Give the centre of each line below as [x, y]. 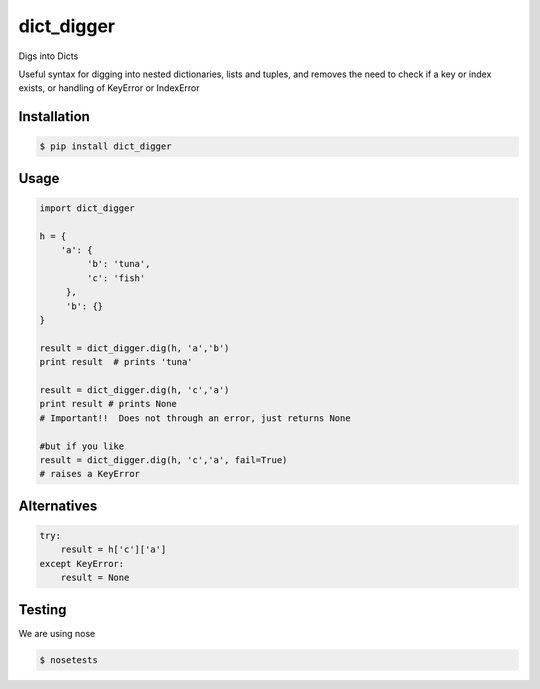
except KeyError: [82, 563]
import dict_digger [87, 208]
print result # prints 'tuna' [116, 362]
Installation [54, 116]
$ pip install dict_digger [105, 146]
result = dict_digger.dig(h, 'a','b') [134, 348]
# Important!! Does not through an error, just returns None [195, 418]
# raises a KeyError [89, 474]
